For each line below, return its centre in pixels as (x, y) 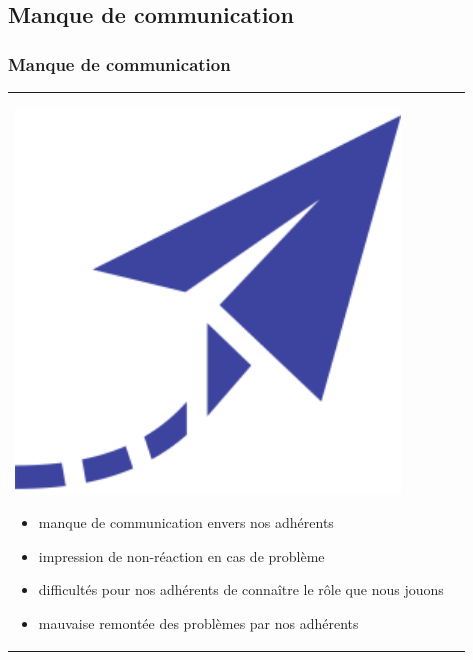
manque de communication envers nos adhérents (186, 522)
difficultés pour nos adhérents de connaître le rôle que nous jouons (241, 589)
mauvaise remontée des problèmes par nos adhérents (198, 623)
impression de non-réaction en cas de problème (181, 555)
